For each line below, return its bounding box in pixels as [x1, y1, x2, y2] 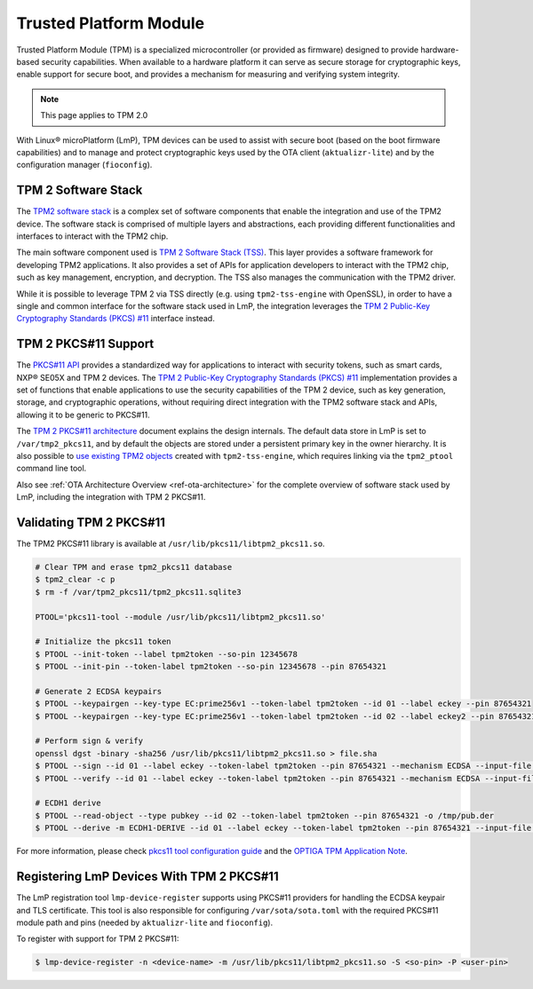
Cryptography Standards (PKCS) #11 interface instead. [16, 313, 215, 324]
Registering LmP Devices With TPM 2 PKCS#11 [16, 869, 279, 884]
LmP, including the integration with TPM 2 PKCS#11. [16, 492, 206, 502]
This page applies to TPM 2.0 [40, 110, 148, 121]
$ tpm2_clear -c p [35, 574, 115, 585]
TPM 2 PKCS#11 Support [16, 336, 155, 352]
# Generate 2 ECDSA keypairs [35, 686, 163, 696]
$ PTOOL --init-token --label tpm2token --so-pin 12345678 [35, 649, 298, 659]
